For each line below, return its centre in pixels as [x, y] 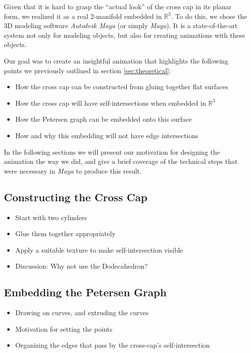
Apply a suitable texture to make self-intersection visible [99, 249]
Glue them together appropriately [65, 233]
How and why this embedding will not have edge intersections [107, 135]
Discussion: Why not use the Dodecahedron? [81, 266]
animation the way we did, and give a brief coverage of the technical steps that [121, 161]
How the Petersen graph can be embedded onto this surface [103, 119]
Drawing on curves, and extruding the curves [82, 313]
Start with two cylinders [51, 217]
